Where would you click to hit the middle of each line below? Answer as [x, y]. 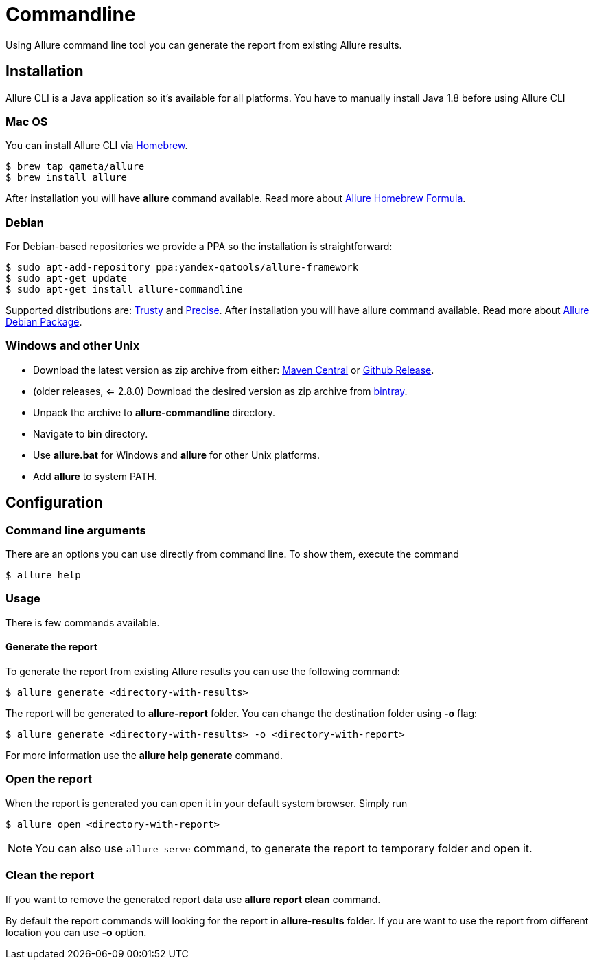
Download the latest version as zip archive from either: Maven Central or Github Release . [234, 370]
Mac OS [27, 121]
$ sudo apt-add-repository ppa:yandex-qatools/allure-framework [182, 268]
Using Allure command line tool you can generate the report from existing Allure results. [204, 45]
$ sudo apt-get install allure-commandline [124, 289]
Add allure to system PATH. [95, 476]
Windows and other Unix [73, 346]
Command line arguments [76, 530]
